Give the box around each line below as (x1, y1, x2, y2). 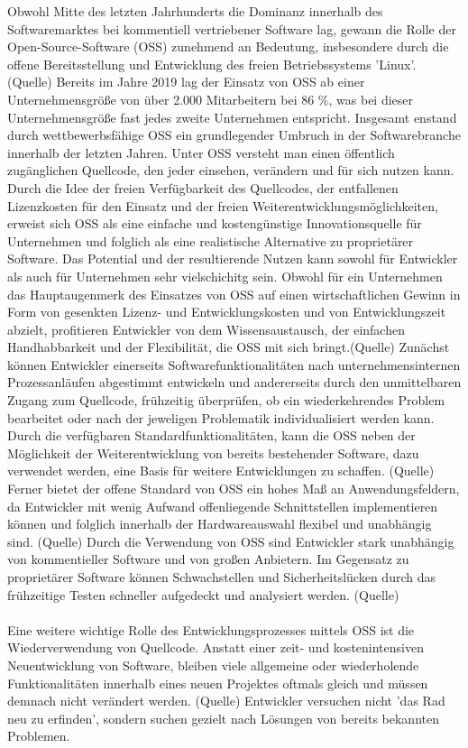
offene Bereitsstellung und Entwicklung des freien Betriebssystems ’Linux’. (7, 54, 417, 73)
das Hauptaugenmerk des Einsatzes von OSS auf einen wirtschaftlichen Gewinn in (7, 284, 461, 303)
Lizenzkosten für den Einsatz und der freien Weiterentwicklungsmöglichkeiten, (7, 196, 438, 215)
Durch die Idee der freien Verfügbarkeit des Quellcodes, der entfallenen (7, 178, 399, 197)
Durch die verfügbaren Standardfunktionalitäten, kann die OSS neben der (7, 426, 416, 445)
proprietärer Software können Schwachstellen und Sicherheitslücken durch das (7, 568, 436, 586)
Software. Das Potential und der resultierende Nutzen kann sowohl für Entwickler (7, 249, 458, 268)
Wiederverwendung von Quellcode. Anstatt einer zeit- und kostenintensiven (7, 638, 424, 657)
